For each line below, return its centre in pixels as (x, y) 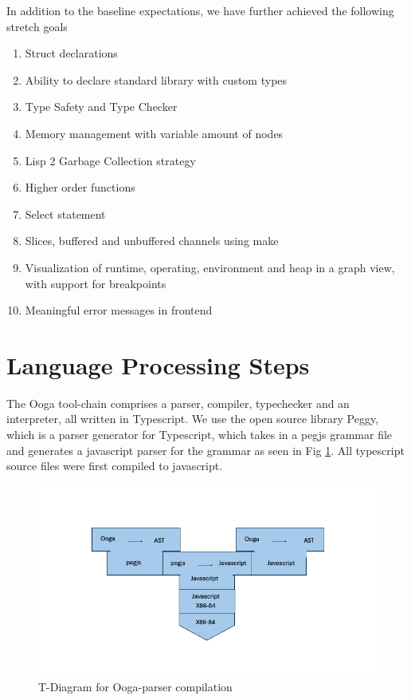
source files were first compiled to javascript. (115, 466)
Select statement (65, 214)
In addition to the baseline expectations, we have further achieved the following (200, 10)
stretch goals (37, 26)
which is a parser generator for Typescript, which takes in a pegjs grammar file (200, 435)
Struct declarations (71, 53)
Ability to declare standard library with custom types (156, 79)
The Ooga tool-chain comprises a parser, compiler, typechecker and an (178, 403)
